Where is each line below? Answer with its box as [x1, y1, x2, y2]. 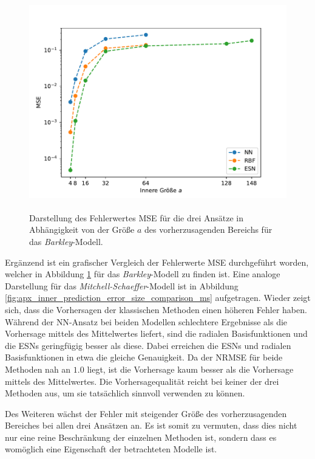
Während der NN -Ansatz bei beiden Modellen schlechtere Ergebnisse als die [5, 315, 288, 328]
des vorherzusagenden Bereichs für [144, 223, 273, 236]
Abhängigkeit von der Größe [29, 223, 135, 236]
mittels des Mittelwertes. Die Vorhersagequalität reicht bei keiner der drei [5, 374, 279, 387]
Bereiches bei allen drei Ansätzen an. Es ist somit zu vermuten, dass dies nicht [5, 419, 297, 432]
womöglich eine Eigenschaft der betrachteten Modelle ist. [5, 443, 217, 455]
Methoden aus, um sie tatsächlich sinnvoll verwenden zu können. [5, 387, 245, 399]
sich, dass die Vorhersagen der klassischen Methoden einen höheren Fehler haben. [5, 303, 307, 316]
